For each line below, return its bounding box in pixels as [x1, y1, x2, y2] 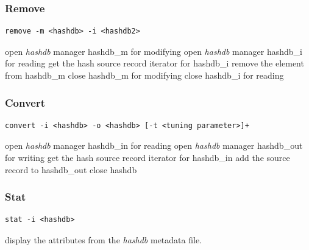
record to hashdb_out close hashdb [5, 163, 137, 176]
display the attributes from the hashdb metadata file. [5, 234, 202, 246]
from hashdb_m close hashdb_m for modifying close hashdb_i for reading [5, 69, 284, 81]
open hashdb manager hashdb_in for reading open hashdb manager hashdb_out [5, 139, 303, 152]
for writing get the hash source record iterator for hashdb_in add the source [5, 151, 290, 163]
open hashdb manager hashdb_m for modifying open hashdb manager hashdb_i [5, 45, 302, 57]
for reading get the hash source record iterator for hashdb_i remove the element [5, 57, 304, 70]
